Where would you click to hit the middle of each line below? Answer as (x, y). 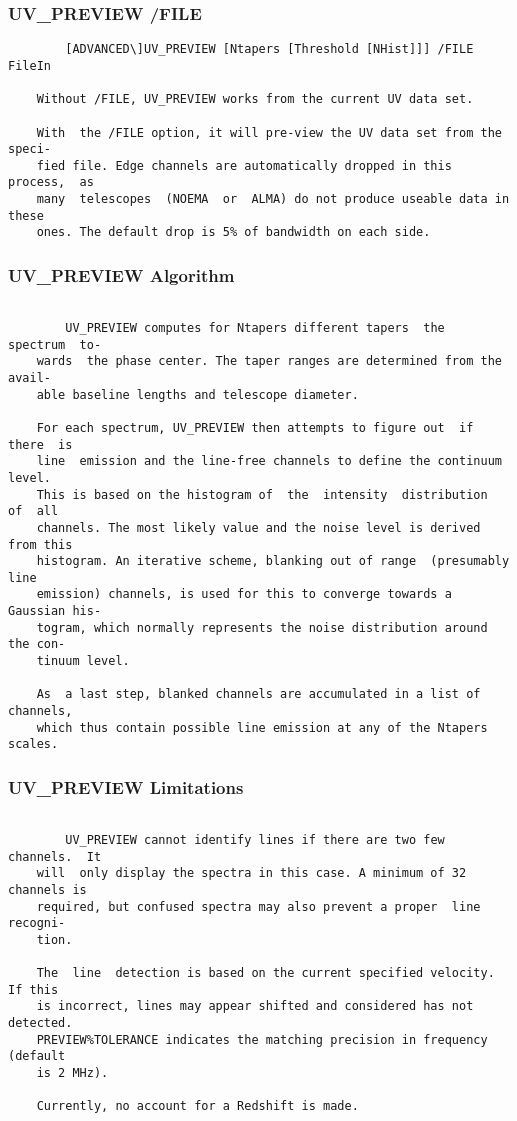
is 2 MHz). (72, 1073)
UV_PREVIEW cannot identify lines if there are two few (255, 839)
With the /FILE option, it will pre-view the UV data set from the (269, 132)
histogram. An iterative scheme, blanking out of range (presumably (273, 561)
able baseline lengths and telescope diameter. (197, 394)
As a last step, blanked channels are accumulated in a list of (258, 694)
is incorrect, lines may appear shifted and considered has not (255, 1006)
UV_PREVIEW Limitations (126, 786)
